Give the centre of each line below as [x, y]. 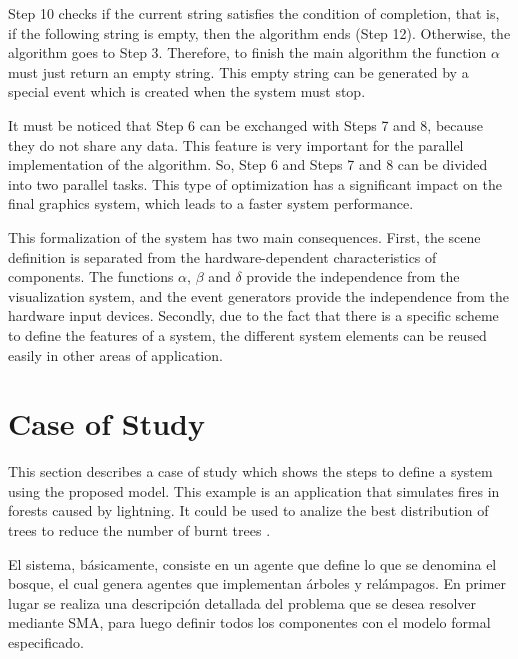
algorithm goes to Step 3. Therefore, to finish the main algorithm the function [247, 52]
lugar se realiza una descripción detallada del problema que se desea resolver [242, 602]
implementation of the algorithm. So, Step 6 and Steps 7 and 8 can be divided [248, 164]
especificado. [46, 641]
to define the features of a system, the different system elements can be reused [247, 334]
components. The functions [91, 276]
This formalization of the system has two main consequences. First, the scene [244, 236]
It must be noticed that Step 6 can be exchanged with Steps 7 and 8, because [246, 124]
